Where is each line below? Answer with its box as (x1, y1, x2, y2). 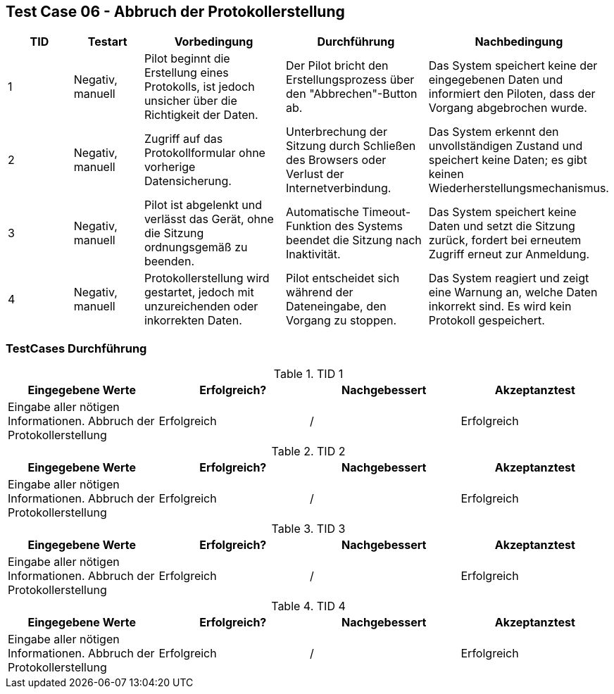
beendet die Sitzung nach (286, 233, 422, 248)
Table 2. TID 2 (271, 444, 346, 459)
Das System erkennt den (428, 125, 559, 139)
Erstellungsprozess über (286, 72, 415, 87)
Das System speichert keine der (428, 58, 598, 73)
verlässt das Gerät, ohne (144, 212, 274, 227)
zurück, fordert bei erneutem (428, 233, 582, 248)
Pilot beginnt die (144, 51, 230, 66)
